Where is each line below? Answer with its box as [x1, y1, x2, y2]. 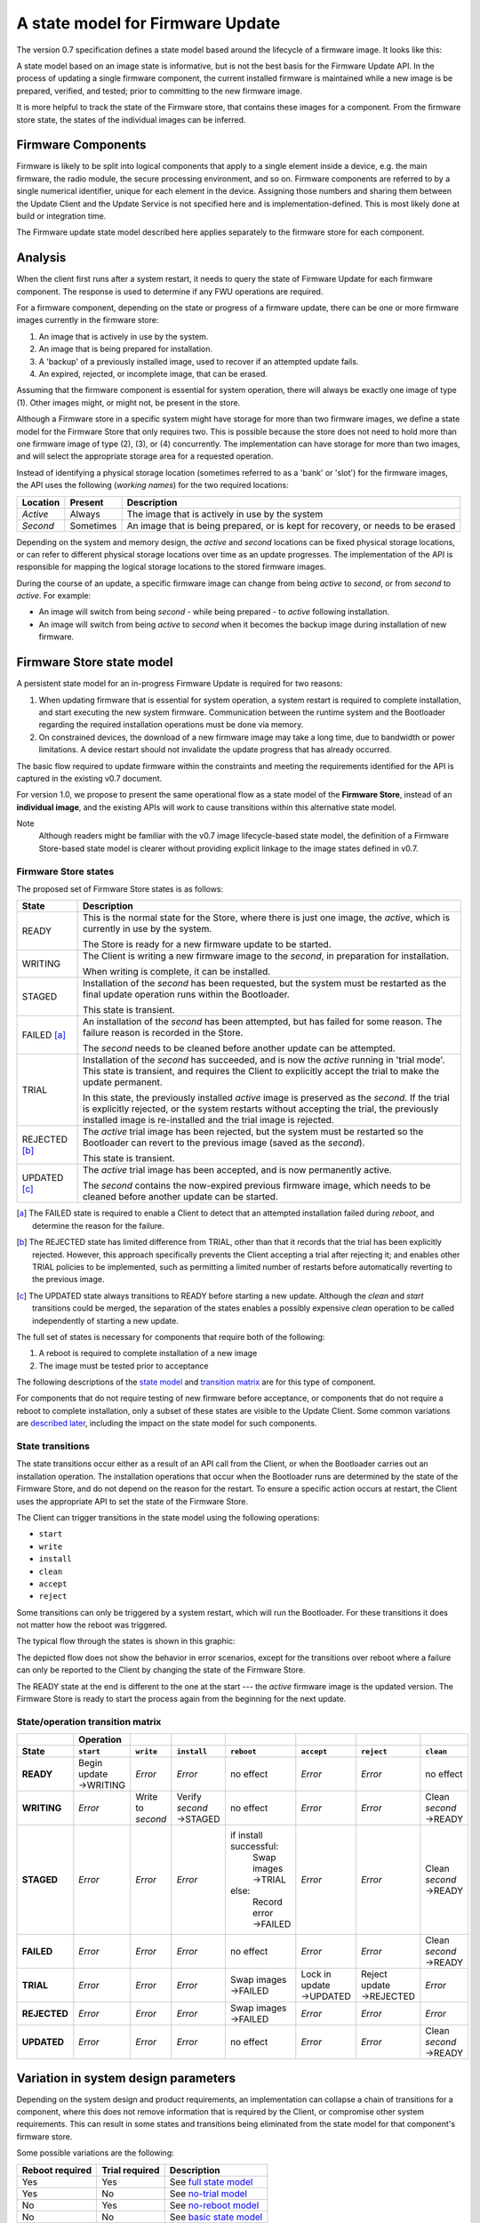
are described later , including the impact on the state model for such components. [16, 1418, 317, 1429]
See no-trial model [169, 2187, 248, 2200]
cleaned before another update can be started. [82, 1191, 279, 1203]
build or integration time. [16, 210, 107, 221]
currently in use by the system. [82, 923, 212, 935]
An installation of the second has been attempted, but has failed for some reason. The [82, 1015, 443, 1028]
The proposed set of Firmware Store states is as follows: [16, 883, 224, 894]
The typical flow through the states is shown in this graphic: [16, 1636, 236, 1647]
